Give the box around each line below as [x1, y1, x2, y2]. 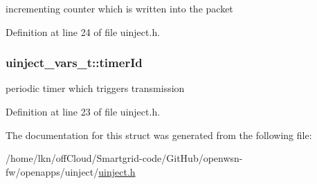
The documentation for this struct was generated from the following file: [6, 127, 312, 142]
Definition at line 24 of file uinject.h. [6, 24, 161, 39]
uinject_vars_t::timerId [6, 54, 143, 71]
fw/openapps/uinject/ [6, 164, 99, 178]
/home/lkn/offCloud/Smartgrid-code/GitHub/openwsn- [6, 151, 243, 165]
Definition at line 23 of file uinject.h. [6, 104, 161, 118]
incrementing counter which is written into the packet [6, 1, 233, 15]
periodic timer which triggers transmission [6, 81, 185, 95]
